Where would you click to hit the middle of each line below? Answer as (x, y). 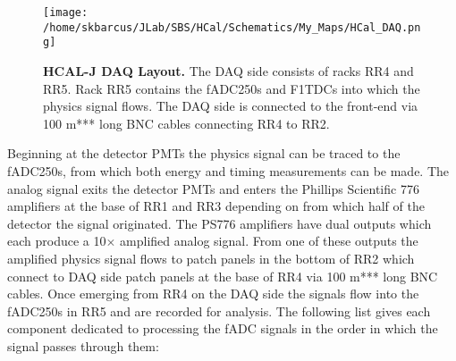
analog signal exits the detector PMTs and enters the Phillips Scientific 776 (213, 188)
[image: (66, 13)
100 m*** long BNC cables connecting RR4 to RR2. (186, 123)
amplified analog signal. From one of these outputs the (269, 241)
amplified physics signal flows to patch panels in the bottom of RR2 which (211, 258)
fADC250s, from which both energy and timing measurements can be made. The (228, 170)
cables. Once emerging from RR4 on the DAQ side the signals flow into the (213, 294)
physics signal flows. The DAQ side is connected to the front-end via (231, 106)
